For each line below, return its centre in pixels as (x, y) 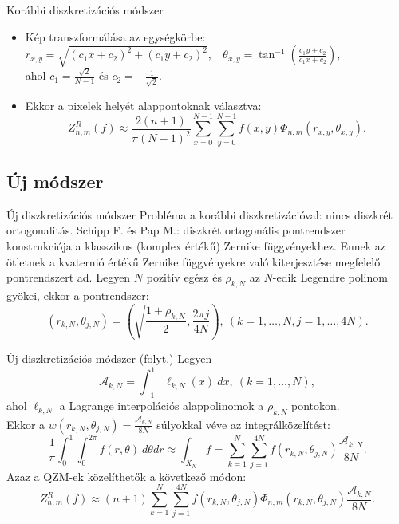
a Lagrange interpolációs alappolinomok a (162, 406)
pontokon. (315, 406)
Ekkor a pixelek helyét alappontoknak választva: (143, 105)
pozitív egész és (184, 277)
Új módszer (55, 181)
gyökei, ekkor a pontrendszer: (78, 295)
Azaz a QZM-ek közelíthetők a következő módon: (126, 476)
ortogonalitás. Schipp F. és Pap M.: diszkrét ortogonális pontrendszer (176, 230)
